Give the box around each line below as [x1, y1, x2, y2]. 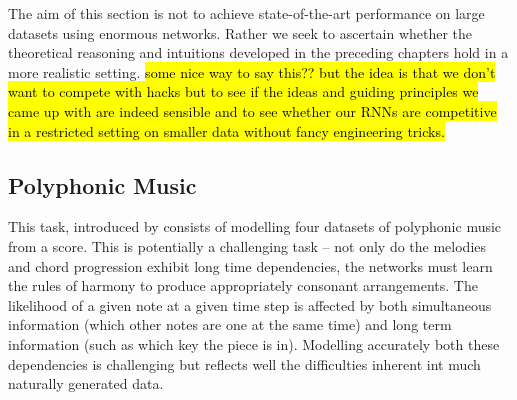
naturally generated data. [8, 373, 164, 394]
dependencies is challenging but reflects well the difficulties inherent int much [8, 353, 481, 374]
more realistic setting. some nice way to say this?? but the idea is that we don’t [8, 61, 496, 82]
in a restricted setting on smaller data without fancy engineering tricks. [8, 120, 445, 141]
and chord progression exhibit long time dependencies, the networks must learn [8, 255, 493, 276]
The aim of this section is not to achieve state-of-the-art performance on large [8, 3, 485, 23]
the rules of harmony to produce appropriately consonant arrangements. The [8, 275, 478, 296]
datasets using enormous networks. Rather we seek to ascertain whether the [8, 22, 473, 43]
